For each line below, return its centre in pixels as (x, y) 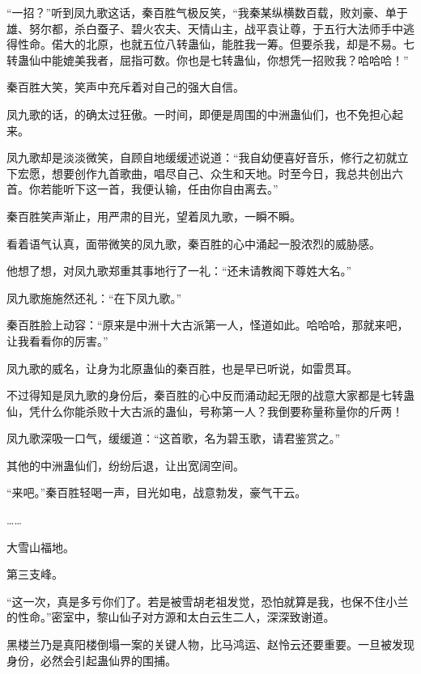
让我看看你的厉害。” (57, 340)
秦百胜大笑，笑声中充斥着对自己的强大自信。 (125, 87)
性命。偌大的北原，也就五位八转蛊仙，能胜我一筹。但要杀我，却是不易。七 (216, 44)
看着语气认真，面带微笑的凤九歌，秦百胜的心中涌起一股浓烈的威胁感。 (193, 243)
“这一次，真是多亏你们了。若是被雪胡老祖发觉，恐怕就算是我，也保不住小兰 (208, 601)
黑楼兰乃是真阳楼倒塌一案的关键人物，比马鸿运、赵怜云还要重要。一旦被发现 (210, 644)
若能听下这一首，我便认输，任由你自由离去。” (159, 189)
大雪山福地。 (40, 547)
